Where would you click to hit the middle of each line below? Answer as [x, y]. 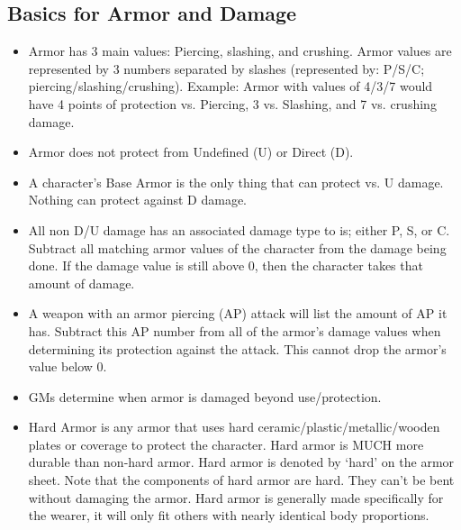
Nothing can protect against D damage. [137, 200]
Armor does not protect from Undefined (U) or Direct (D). [191, 152]
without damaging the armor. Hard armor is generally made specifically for [236, 497]
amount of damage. [81, 283]
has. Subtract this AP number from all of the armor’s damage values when [235, 330]
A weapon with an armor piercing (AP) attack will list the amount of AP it [238, 313]
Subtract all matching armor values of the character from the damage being [237, 247]
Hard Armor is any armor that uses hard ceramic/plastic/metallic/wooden [234, 427]
